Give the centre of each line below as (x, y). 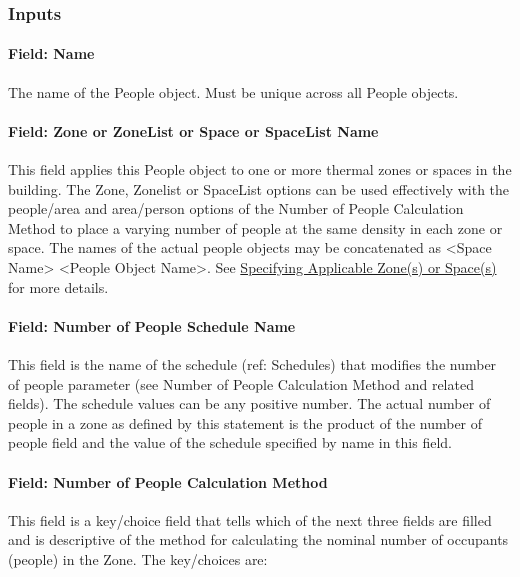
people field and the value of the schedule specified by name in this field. (230, 442)
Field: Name (51, 53)
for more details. (58, 286)
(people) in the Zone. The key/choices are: (138, 558)
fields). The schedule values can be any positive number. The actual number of (249, 403)
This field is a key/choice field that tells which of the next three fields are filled (250, 519)
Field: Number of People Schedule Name (152, 325)
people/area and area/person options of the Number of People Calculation (236, 208)
